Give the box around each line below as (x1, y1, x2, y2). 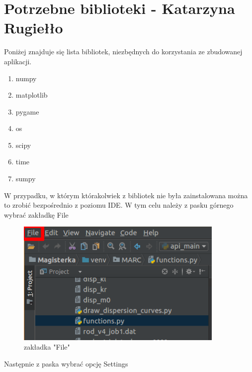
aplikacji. (4, 56, 32, 66)
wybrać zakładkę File (4, 209, 69, 220)
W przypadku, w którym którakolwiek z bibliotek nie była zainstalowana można (4, 190, 248, 200)
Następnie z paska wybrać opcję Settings (4, 358, 128, 369)
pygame (15, 106, 39, 117)
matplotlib (15, 90, 48, 100)
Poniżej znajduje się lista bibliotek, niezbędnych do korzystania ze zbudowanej (4, 46, 243, 57)
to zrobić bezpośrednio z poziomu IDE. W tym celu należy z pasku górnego (4, 200, 234, 210)
